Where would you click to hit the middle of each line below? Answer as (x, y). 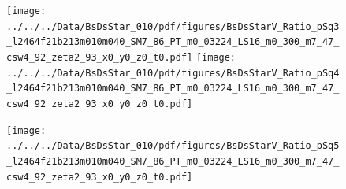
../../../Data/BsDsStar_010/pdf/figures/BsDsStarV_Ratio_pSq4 (173, 73)
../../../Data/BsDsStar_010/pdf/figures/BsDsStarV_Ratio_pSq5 (173, 146)
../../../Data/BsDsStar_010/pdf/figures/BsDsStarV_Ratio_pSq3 (173, 26)
